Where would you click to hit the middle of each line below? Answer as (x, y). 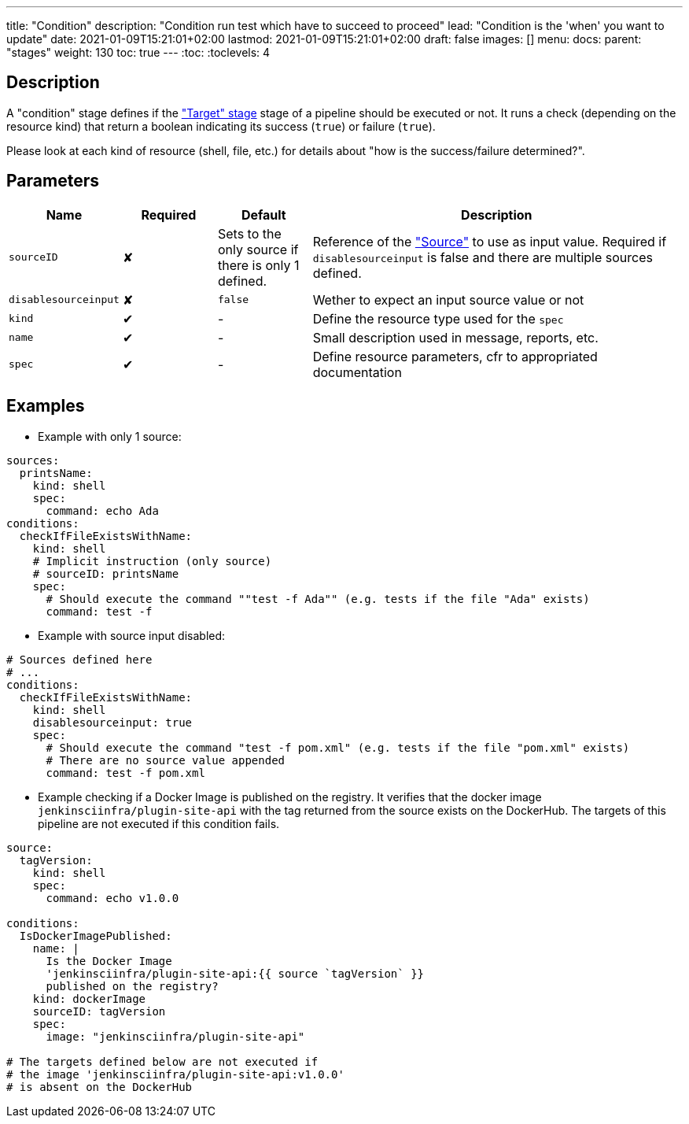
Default (263, 214)
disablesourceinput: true (112, 722)
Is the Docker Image (109, 961)
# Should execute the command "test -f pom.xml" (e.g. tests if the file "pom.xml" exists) (338, 747)
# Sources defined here (79, 659)
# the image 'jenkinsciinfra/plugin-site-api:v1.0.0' (175, 1074)
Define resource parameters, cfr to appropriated (455, 356)
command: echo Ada (102, 510)
